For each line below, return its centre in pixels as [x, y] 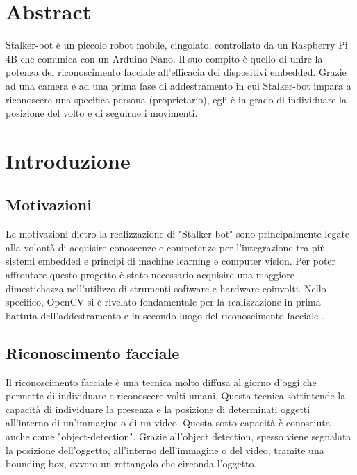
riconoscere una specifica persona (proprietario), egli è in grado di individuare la [176, 99]
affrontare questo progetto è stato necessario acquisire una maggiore [150, 275]
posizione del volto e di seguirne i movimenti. [102, 113]
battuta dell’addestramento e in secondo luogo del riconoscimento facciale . [165, 315]
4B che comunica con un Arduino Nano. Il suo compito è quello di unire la [164, 58]
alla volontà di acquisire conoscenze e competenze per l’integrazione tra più [166, 247]
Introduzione [68, 160]
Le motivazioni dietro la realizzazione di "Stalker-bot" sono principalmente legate [178, 234]
